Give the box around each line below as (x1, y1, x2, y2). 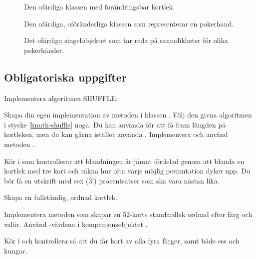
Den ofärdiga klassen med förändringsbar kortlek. (24, 1, 175, 11)
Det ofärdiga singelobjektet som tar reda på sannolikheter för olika (24, 35, 228, 45)
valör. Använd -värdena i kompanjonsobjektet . (4, 218, 148, 229)
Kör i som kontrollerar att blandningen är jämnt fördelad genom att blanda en (4, 155, 245, 166)
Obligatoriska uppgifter (4, 69, 127, 84)
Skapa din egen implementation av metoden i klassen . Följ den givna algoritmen (4, 109, 252, 120)
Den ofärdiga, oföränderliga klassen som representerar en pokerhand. (24, 18, 234, 28)
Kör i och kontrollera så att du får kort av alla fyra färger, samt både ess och (4, 235, 240, 246)
